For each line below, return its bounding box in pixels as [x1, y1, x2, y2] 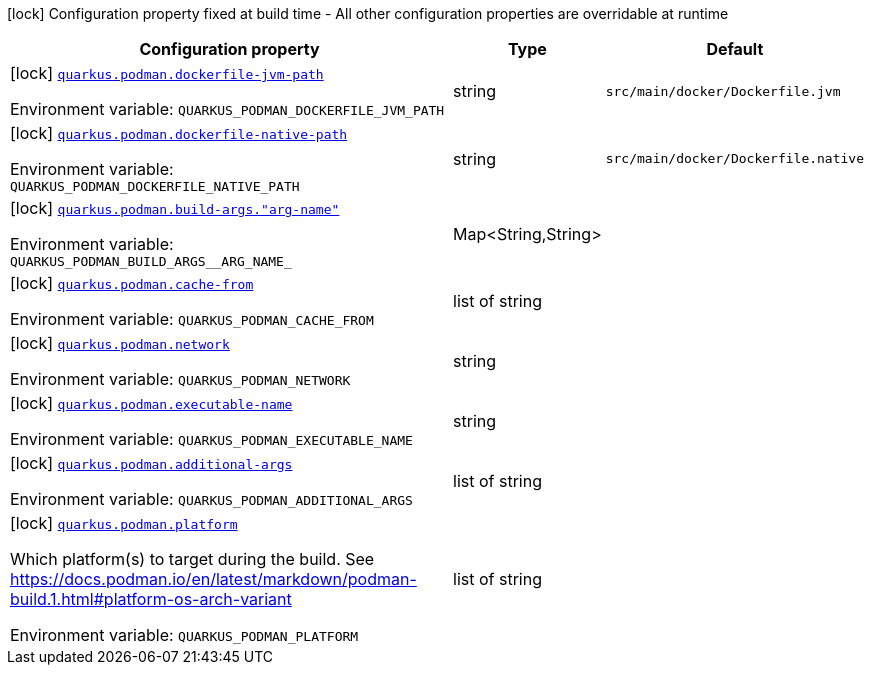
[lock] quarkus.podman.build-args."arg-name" [10, 198, 340, 218]
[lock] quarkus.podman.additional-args [10, 453, 293, 473]
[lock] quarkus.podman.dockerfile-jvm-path [10, 63, 324, 83]
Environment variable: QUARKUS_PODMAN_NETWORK [10, 369, 351, 389]
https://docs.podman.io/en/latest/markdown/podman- [10, 569, 417, 589]
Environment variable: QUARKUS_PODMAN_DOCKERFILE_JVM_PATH [10, 99, 445, 119]
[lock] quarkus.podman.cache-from [10, 273, 254, 293]
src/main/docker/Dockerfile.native [605, 151, 864, 166]
